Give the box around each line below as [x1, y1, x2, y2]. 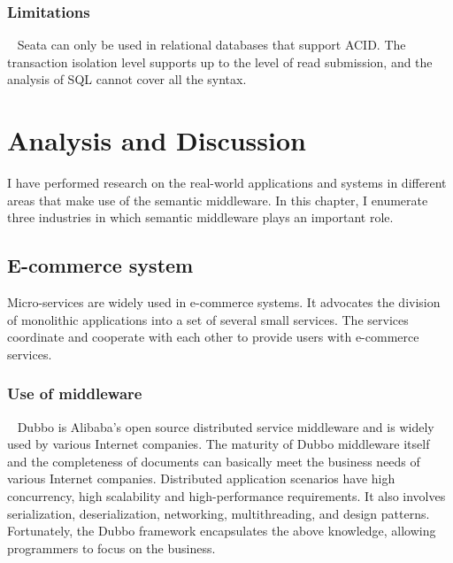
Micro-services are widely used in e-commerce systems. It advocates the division [7, 293, 441, 312]
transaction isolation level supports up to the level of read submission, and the [7, 52, 433, 71]
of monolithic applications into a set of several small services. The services [7, 310, 409, 328]
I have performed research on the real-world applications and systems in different [7, 174, 447, 192]
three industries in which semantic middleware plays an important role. [7, 208, 394, 227]
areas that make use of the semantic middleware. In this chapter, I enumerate [7, 190, 428, 209]
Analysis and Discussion [7, 122, 306, 158]
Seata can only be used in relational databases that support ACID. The [17, 35, 406, 54]
